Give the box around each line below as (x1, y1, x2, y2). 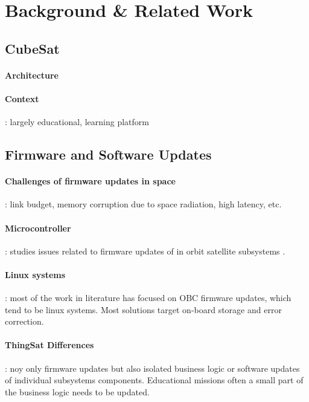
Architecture (5, 68, 59, 81)
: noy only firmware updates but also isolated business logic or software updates (5, 361, 300, 374)
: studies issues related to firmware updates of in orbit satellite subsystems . (5, 244, 285, 257)
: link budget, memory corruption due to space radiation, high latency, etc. (5, 198, 282, 210)
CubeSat (5, 39, 60, 57)
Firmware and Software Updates (5, 145, 212, 164)
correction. (5, 315, 44, 328)
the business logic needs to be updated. (5, 385, 150, 398)
